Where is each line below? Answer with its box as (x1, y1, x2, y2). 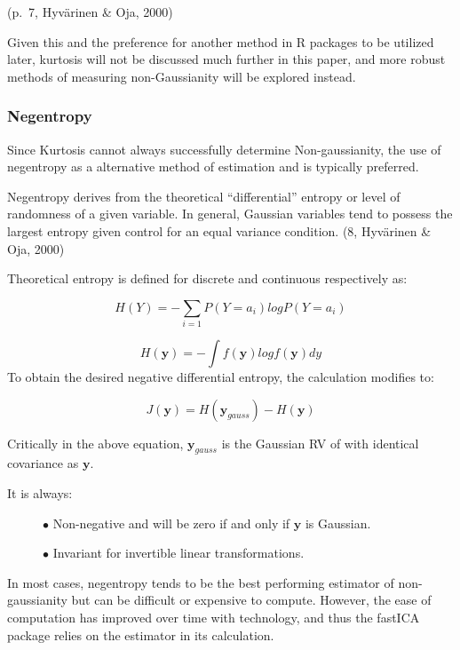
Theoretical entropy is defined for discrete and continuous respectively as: (7, 269, 408, 288)
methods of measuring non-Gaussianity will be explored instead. (7, 67, 356, 85)
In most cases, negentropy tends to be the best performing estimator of (7, 573, 394, 591)
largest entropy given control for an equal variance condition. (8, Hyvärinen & (7, 221, 432, 240)
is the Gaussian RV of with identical (221, 433, 419, 452)
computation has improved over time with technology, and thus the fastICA (7, 608, 420, 627)
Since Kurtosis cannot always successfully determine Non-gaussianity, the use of (7, 139, 441, 158)
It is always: (7, 484, 73, 503)
